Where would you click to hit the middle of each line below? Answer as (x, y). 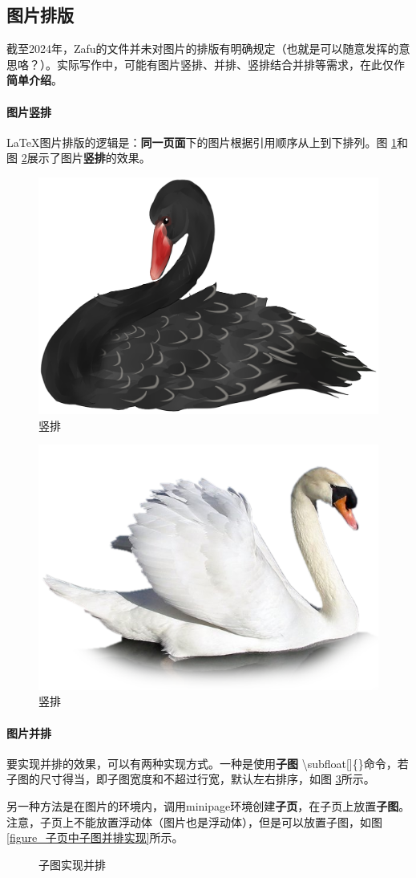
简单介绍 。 (34, 80)
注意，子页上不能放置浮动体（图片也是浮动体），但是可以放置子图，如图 (194, 821)
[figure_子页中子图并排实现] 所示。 (95, 837)
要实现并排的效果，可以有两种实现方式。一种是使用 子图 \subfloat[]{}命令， (202, 763)
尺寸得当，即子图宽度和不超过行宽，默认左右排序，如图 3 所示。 (207, 779)
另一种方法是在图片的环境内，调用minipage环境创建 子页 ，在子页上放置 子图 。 (208, 806)
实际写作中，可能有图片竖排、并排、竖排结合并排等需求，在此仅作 (230, 64)
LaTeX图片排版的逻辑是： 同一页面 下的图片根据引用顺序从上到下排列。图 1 (202, 142)
